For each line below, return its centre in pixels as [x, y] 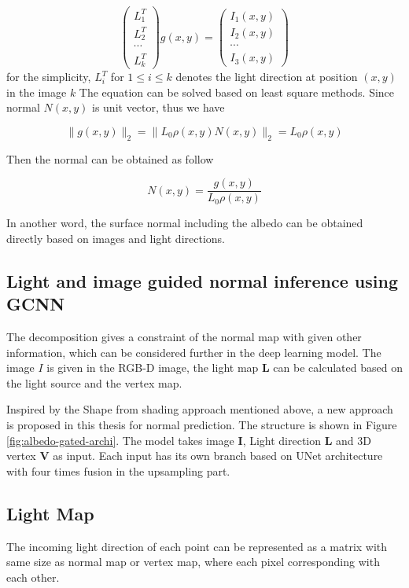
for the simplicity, [49, 77]
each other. [33, 577]
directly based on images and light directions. [116, 238]
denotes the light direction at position [267, 77]
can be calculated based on [338, 367]
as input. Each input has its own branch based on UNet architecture [218, 456]
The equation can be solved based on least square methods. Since [237, 92]
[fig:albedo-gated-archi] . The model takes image [120, 440]
